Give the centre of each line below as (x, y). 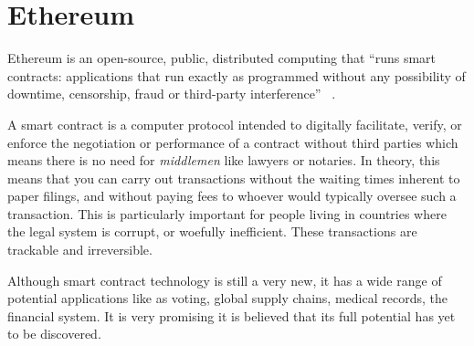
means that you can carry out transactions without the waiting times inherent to (234, 178)
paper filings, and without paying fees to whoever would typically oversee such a (232, 196)
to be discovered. (54, 334)
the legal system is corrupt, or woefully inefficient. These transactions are (212, 231)
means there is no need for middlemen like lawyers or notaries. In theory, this (224, 160)
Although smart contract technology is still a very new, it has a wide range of (225, 280)
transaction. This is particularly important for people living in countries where (227, 213)
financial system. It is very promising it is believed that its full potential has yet (232, 315)
